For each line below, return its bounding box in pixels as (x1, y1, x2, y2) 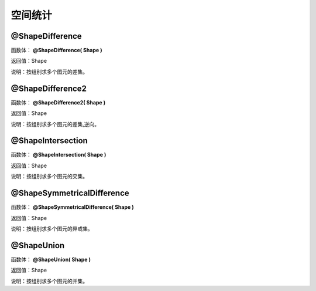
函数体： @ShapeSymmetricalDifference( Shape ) (11, 204, 134, 211)
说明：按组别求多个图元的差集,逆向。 (11, 120, 100, 127)
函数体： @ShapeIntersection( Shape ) (11, 151, 107, 158)
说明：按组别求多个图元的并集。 (11, 278, 88, 285)
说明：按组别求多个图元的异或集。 (11, 225, 93, 232)
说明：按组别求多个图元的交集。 (11, 173, 88, 180)
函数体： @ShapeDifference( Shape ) (11, 47, 102, 54)
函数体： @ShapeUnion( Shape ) (11, 256, 91, 263)
